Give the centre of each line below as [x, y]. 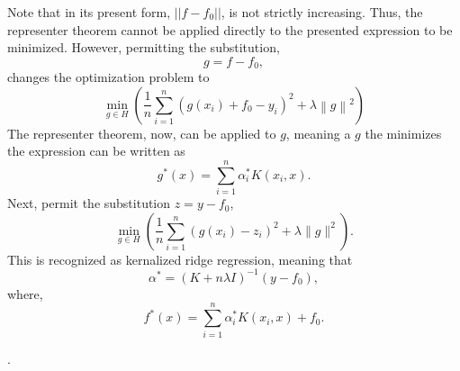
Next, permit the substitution [89, 203]
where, [25, 293]
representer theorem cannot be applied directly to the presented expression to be [230, 29]
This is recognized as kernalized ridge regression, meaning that [180, 259]
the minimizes [403, 133]
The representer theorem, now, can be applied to [142, 133]
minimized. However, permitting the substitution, [144, 47]
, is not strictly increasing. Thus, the [322, 12]
